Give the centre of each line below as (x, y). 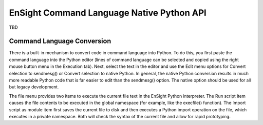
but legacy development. (34, 87)
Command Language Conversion (60, 41)
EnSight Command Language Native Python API (108, 13)
